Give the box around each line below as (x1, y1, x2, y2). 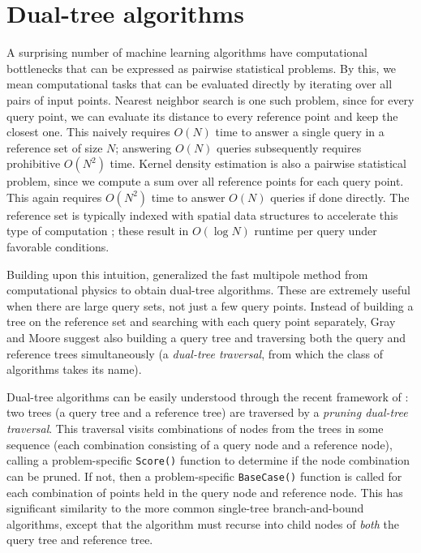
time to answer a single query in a (215, 123, 384, 140)
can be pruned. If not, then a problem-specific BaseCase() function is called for (6, 467, 402, 484)
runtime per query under (254, 222, 377, 239)
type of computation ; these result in (6, 222, 189, 239)
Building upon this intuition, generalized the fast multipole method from (6, 265, 368, 282)
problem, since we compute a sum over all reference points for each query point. (6, 173, 404, 190)
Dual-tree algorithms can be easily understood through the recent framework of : (6, 388, 409, 405)
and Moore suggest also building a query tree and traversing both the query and (6, 329, 406, 346)
